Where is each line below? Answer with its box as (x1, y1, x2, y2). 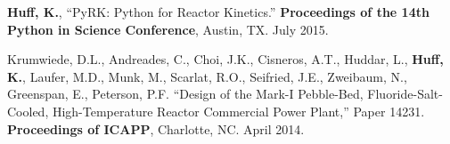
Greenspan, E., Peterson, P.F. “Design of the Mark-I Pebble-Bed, (7, 84, 364, 103)
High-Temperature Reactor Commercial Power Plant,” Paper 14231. (52, 101, 425, 120)
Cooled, (7, 101, 49, 120)
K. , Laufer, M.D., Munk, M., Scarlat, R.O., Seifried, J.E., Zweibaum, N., (7, 67, 407, 85)
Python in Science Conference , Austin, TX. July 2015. (7, 20, 329, 38)
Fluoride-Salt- (367, 84, 443, 103)
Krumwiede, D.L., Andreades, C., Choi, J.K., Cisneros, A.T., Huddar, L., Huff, (7, 50, 444, 68)
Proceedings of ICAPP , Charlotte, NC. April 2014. (7, 119, 305, 138)
